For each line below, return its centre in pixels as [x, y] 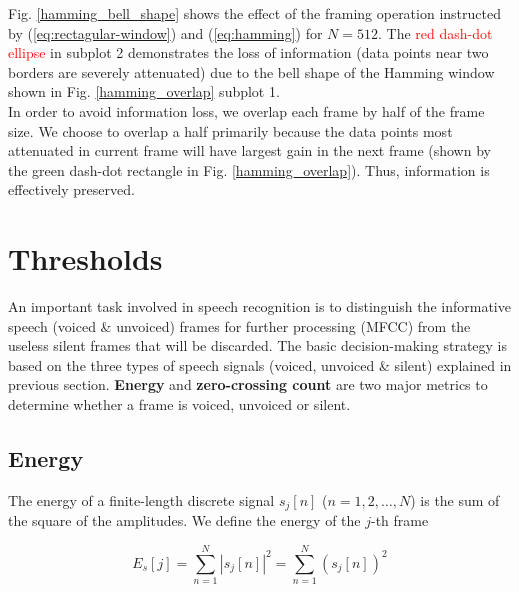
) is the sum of [455, 499]
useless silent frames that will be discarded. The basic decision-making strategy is [257, 345]
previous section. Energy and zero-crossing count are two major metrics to [248, 384]
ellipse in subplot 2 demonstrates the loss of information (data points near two [248, 52]
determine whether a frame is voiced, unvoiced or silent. [179, 404]
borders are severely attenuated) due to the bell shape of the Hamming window [251, 71]
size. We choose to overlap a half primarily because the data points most [230, 130]
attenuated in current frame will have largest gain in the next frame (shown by [249, 150]
